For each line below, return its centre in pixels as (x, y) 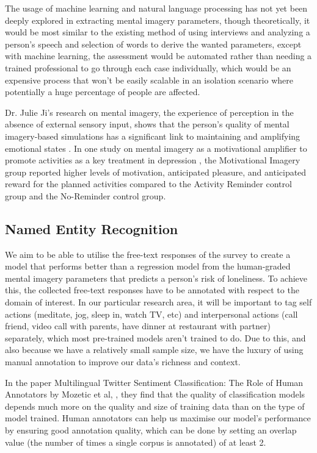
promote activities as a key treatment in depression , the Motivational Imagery (153, 160)
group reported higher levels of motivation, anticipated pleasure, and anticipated (156, 172)
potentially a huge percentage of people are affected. (103, 92)
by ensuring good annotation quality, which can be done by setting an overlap (151, 430)
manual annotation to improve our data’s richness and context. (123, 362)
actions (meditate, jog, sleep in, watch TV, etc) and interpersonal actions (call (151, 314)
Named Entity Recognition (92, 228)
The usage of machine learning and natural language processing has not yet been (156, 8)
